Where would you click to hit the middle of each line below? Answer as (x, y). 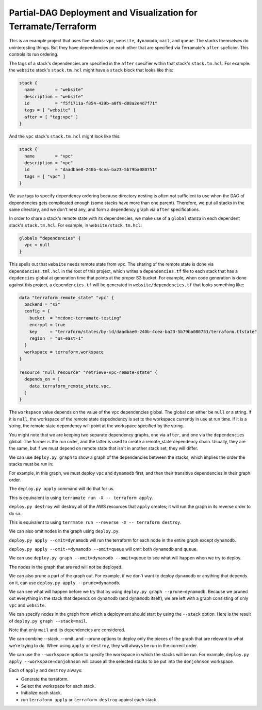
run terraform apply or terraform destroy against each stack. (89, 699)
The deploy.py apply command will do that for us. (62, 489)
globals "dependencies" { (50, 238)
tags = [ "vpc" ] (45, 176)
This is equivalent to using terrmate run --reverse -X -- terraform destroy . (95, 522)
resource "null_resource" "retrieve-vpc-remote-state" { (88, 372)
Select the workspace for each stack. (58, 686)
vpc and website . (27, 605)
